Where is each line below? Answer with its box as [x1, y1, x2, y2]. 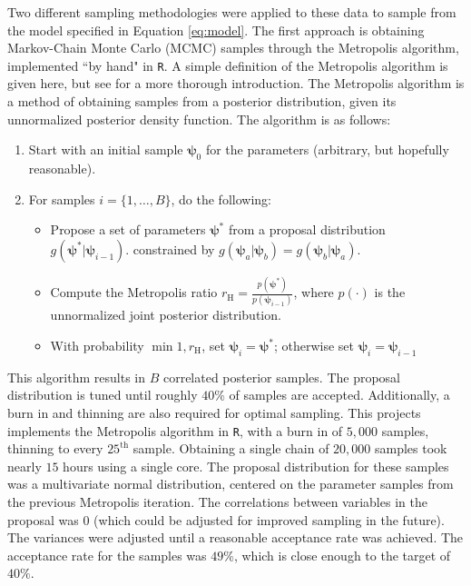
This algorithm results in [7, 367, 145, 386]
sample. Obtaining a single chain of [132, 439, 329, 458]
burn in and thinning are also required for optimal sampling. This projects [7, 403, 421, 422]
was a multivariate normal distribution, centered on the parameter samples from [7, 474, 454, 493]
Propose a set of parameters [50, 220, 206, 239]
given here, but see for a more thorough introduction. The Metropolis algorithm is [7, 74, 465, 93]
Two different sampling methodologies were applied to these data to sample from [7, 3, 456, 21]
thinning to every [7, 439, 103, 458]
